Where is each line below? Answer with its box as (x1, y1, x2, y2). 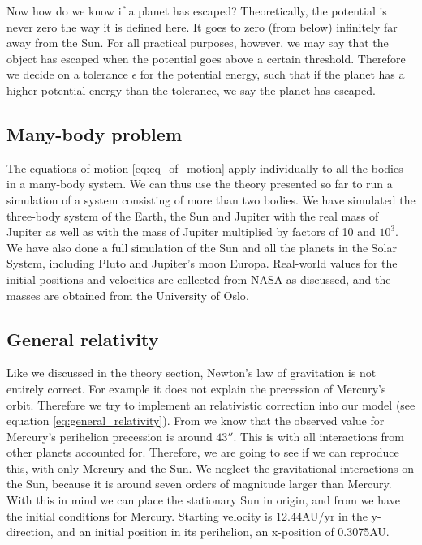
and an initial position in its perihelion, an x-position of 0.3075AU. (57, 523, 390, 540)
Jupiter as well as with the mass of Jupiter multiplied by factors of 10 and (6, 223, 376, 240)
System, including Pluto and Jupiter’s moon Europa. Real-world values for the (6, 255, 398, 272)
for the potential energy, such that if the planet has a (140, 66, 405, 83)
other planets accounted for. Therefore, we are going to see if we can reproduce (6, 444, 399, 461)
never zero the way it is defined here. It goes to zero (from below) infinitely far (6, 18, 398, 35)
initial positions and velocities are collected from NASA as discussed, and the (6, 270, 391, 287)
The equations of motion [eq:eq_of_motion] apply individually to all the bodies (6, 159, 403, 176)
